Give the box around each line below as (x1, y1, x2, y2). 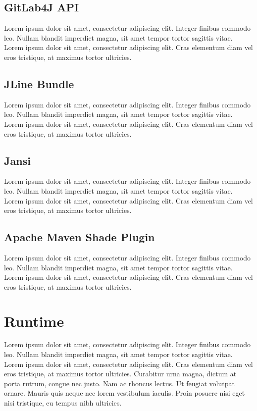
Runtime (4, 310, 64, 331)
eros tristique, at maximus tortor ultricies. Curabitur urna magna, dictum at (4, 368, 237, 379)
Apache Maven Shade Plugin (4, 229, 155, 245)
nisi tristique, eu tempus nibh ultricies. (4, 398, 122, 408)
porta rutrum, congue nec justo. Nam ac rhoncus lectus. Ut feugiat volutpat (4, 378, 235, 388)
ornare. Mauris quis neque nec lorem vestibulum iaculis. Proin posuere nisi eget (4, 388, 245, 398)
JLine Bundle (4, 76, 74, 91)
